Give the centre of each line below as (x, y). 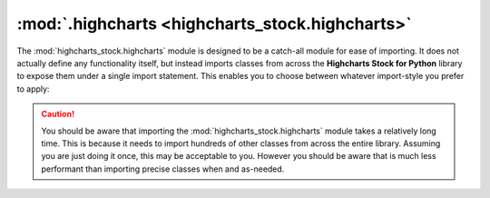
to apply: (33, 89)
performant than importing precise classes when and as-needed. (163, 169)
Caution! (58, 114)
